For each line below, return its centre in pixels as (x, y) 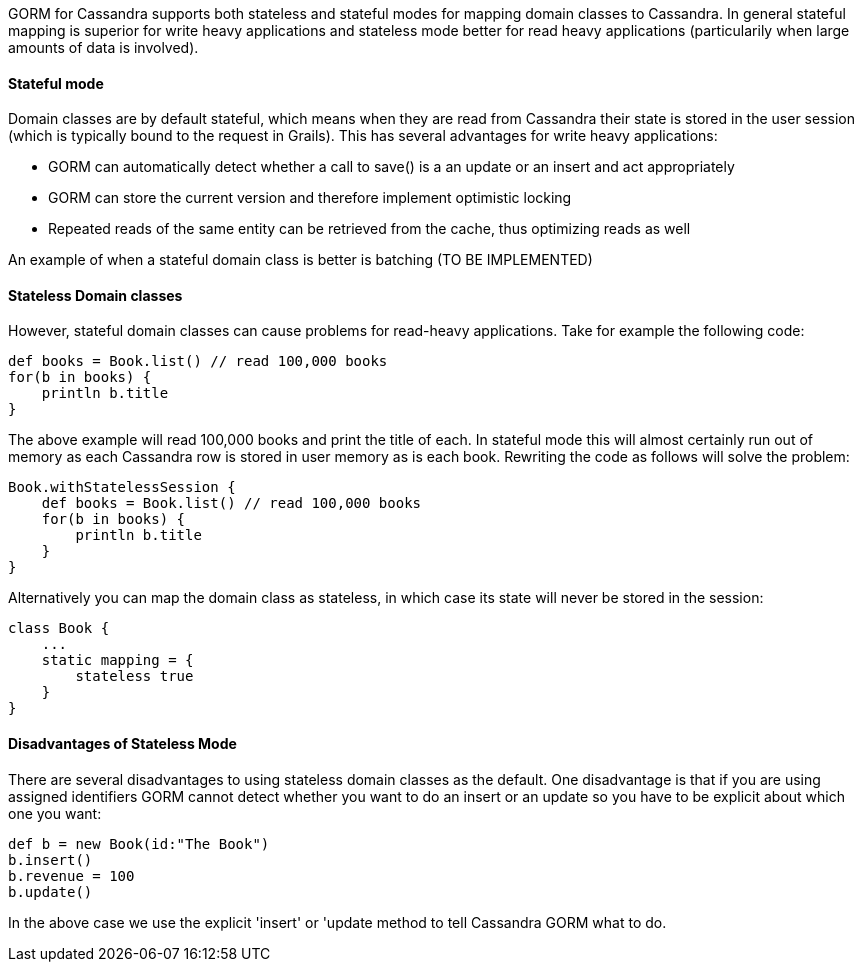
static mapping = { (117, 660)
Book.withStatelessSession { (122, 487)
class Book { (59, 628)
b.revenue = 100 (71, 875)
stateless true (134, 676)
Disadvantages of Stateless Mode (122, 744)
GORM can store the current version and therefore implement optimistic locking (310, 198)
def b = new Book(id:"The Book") (139, 843)
